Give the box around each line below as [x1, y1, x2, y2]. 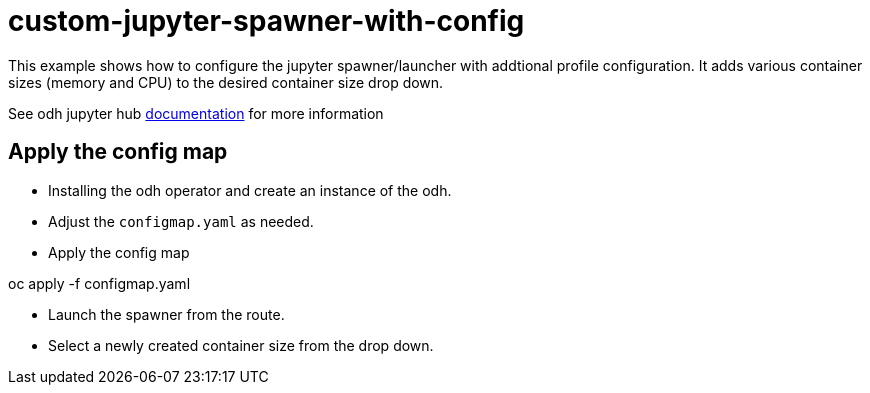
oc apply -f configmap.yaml [8, 274, 191, 292]
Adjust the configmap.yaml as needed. [48, 212, 314, 230]
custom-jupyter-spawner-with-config [8, 4, 525, 38]
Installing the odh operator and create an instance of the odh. [48, 181, 452, 199]
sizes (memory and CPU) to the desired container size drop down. [8, 73, 444, 91]
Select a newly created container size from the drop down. [48, 336, 434, 354]
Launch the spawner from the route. [48, 305, 285, 323]
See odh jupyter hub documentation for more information [8, 104, 384, 122]
